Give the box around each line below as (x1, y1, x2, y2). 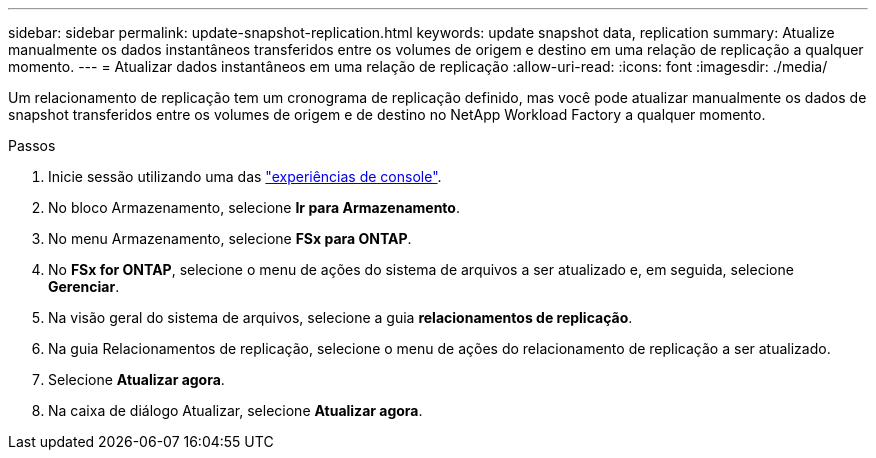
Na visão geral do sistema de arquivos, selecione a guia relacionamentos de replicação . (48, 309, 633, 326)
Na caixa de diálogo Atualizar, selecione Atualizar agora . (48, 402, 423, 419)
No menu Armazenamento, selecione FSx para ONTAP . (48, 230, 412, 247)
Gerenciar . (48, 278, 120, 295)
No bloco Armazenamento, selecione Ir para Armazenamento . (48, 199, 460, 216)
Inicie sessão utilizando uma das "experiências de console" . (48, 168, 442, 185)
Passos (8, 137, 56, 154)
